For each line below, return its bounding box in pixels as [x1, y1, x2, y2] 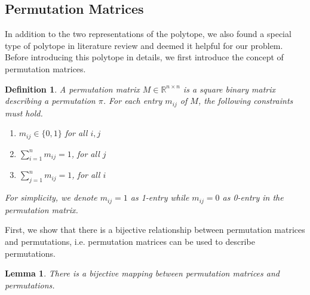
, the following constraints [198, 94, 293, 107]
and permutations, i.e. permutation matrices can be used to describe [5, 235, 255, 247]
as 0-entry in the [222, 191, 284, 204]
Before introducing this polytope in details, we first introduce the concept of [5, 51, 284, 63]
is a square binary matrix [183, 82, 275, 95]
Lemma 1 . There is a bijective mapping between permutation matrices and [5, 267, 280, 279]
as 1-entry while [130, 191, 189, 204]
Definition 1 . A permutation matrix [5, 82, 140, 95]
